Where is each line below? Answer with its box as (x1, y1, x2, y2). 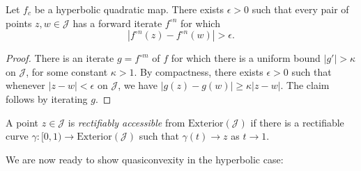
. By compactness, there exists (134, 64, 263, 79)
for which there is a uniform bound (171, 51, 321, 65)
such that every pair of (252, 2, 349, 16)
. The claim (280, 78, 330, 92)
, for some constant (26, 64, 108, 79)
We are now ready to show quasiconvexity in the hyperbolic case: (6, 152, 284, 166)
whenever (6, 78, 45, 92)
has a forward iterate (72, 15, 162, 30)
